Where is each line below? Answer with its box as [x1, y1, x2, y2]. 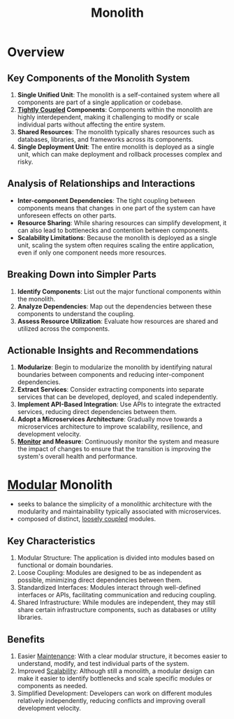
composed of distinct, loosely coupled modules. [17, 515, 156, 523]
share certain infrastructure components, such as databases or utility [17, 606, 217, 614]
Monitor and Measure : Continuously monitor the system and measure [17, 437, 219, 446]
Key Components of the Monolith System [7, 72, 191, 84]
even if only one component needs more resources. [17, 248, 166, 257]
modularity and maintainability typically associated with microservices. [17, 507, 221, 515]
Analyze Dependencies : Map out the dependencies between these [17, 302, 212, 311]
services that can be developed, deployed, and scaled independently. [17, 393, 218, 401]
